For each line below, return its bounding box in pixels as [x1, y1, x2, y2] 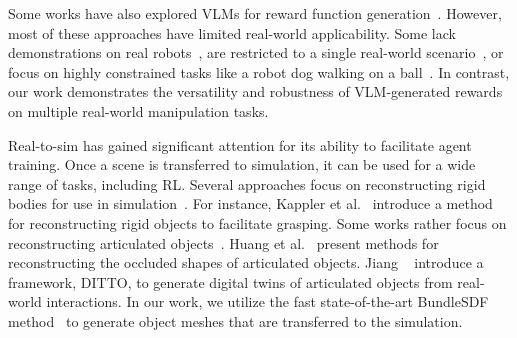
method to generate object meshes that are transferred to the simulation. [8, 310, 463, 331]
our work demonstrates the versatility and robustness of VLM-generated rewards [8, 81, 503, 102]
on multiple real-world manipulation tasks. [8, 100, 269, 121]
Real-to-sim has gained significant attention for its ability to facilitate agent [8, 134, 472, 155]
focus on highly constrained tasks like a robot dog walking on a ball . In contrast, [8, 61, 510, 82]
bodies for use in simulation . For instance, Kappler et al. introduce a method [8, 193, 493, 214]
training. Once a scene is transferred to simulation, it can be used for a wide [8, 154, 476, 175]
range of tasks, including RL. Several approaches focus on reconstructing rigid [8, 173, 486, 194]
